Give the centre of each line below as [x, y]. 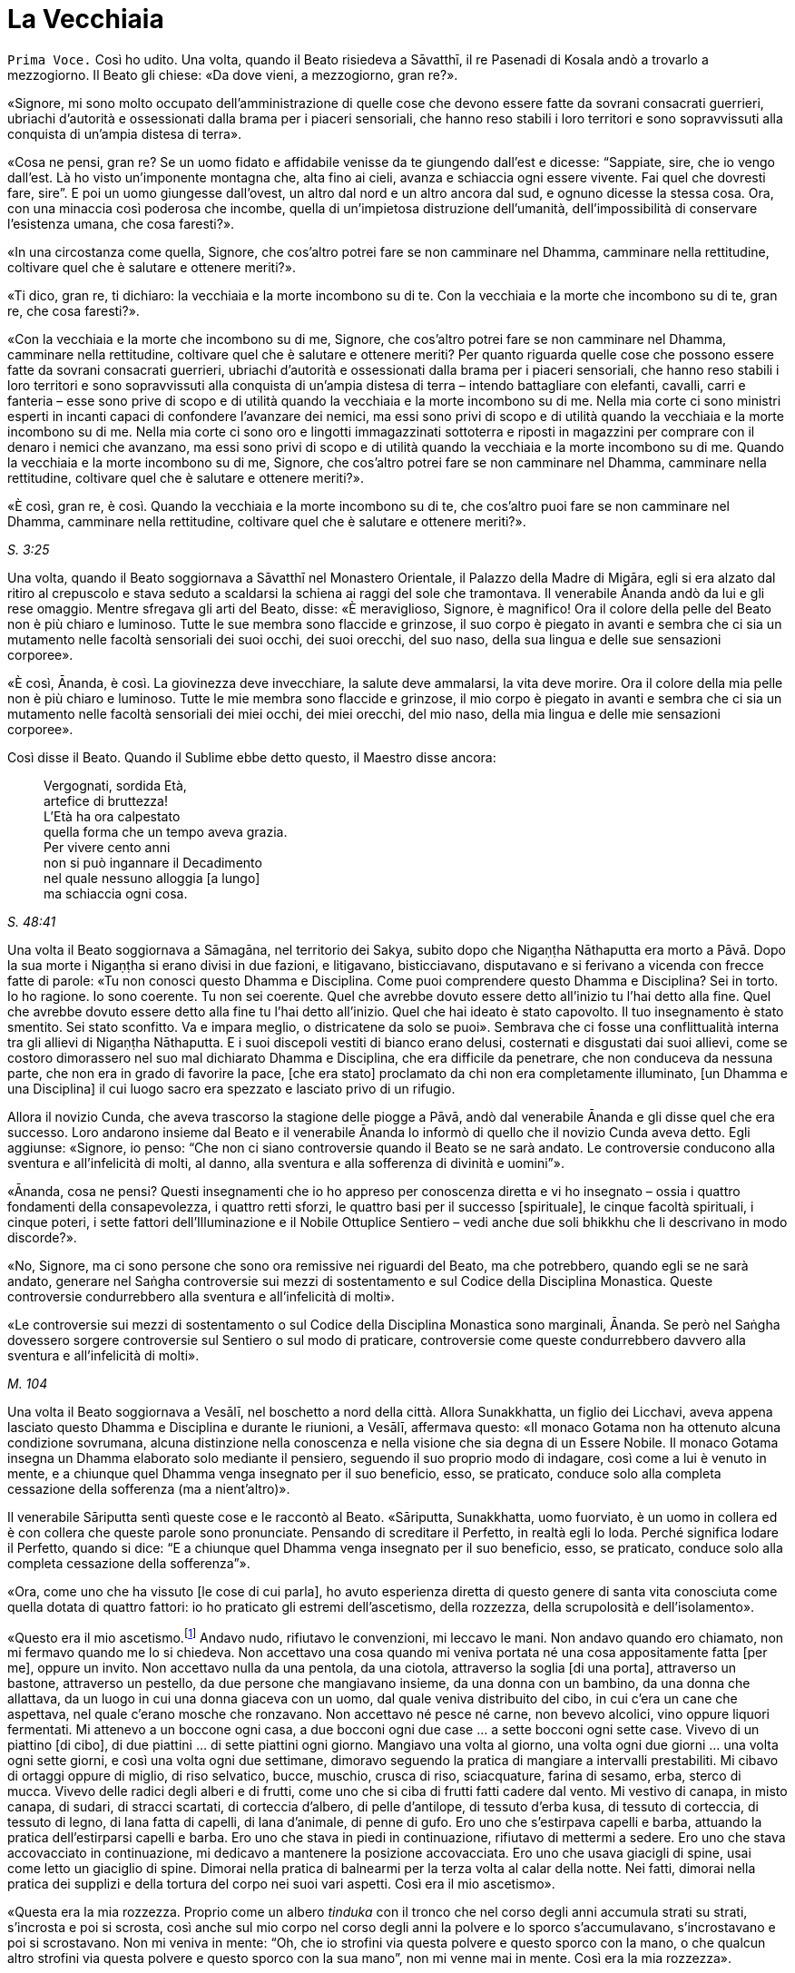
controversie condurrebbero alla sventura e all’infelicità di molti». [201, 1296]
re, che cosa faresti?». [74, 310]
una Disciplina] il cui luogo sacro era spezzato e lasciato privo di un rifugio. [231, 1088]
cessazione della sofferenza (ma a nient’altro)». [149, 1488]
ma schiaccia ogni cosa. [116, 893]
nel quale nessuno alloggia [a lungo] [152, 878]
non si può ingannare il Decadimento [153, 862]
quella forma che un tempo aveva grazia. [166, 831]
